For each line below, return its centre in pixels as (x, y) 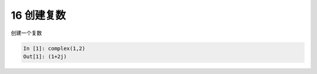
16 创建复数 (38, 15)
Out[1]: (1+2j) (45, 56)
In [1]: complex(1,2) (54, 48)
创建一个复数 (26, 33)
